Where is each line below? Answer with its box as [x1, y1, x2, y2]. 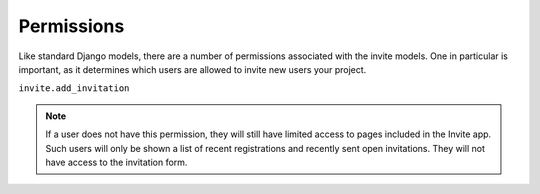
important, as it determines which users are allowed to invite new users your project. [18, 63, 367, 75]
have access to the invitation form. [45, 156, 188, 168]
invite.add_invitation [18, 83, 130, 94]
